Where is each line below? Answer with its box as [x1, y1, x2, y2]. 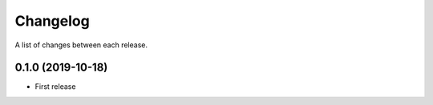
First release [34, 82, 76, 91]
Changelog [14, 12, 90, 30]
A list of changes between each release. [14, 40, 148, 50]
